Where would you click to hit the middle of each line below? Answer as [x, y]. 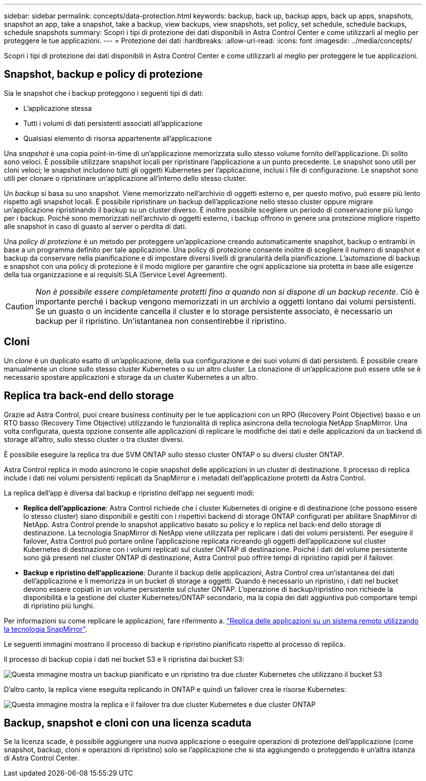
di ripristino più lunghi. [59, 605]
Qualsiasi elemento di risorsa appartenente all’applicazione [118, 138]
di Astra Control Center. [42, 758]
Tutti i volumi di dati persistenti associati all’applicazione [113, 123]
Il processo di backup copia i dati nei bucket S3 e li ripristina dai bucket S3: [124, 659]
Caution [20, 306]
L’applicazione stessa [58, 108]
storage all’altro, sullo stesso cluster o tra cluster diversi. [94, 439]
